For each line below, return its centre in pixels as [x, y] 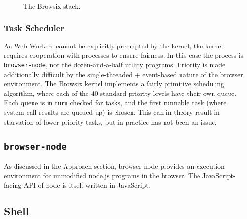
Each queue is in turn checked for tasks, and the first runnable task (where [115, 102]
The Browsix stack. [52, 6]
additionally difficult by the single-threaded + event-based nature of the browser [123, 74]
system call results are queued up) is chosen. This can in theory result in [112, 112]
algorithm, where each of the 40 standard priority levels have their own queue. [120, 93]
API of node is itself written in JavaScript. [87, 185]
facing [13, 185]
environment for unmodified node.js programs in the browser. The [102, 175]
